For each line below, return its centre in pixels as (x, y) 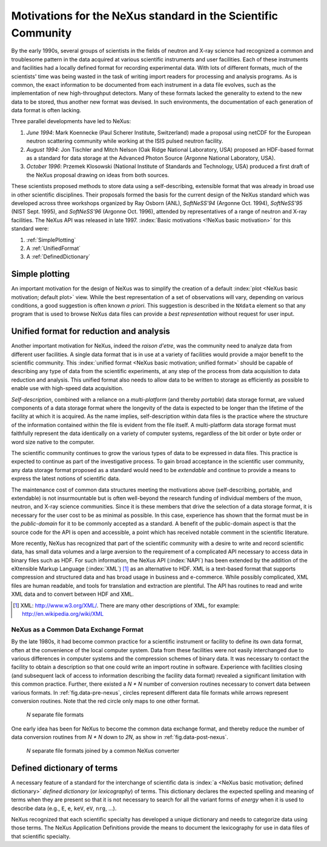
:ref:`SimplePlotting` (51, 240)
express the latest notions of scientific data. (66, 479)
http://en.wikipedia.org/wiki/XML (63, 614)
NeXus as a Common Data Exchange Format (77, 629)
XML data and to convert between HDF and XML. (73, 594)
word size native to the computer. (53, 442)
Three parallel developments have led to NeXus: (71, 121)
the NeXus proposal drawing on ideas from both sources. (98, 175)
